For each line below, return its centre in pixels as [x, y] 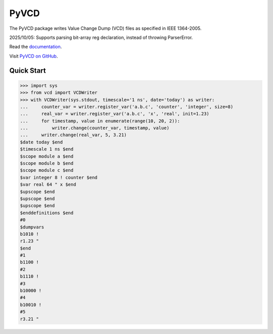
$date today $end [41, 142]
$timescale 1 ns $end [47, 149]
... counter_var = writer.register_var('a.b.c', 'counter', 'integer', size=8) [127, 107]
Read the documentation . [36, 47]
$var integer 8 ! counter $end [59, 177]
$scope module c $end [47, 170]
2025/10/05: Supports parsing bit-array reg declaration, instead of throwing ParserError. [101, 37]
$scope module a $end [47, 156]
